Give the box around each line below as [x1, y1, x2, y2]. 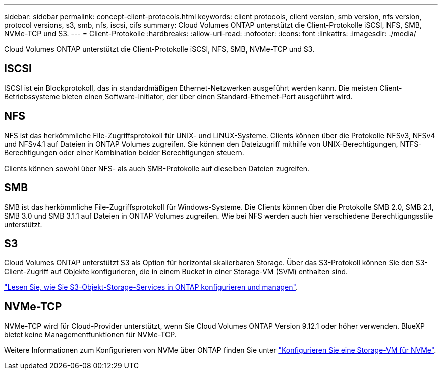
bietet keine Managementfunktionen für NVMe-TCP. [4, 330, 177, 339]
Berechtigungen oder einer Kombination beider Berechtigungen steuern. [4, 148, 244, 157]
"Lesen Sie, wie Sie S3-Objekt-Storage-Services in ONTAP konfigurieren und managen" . [4, 283, 298, 292]
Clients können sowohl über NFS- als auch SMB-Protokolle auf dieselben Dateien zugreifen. [4, 164, 310, 173]
